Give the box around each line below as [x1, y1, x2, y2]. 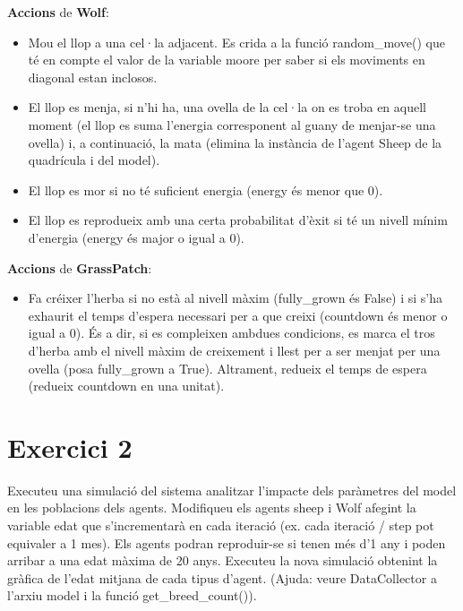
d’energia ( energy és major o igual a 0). [28, 228, 244, 246]
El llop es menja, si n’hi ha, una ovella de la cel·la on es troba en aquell [28, 98, 426, 116]
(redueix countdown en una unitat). [28, 376, 225, 395]
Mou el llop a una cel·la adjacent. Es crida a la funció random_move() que [28, 32, 445, 51]
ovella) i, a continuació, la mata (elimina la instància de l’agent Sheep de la [28, 133, 442, 151]
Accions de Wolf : [7, 3, 109, 21]
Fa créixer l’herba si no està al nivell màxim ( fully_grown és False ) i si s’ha [28, 288, 443, 307]
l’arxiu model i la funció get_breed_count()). [7, 586, 257, 605]
